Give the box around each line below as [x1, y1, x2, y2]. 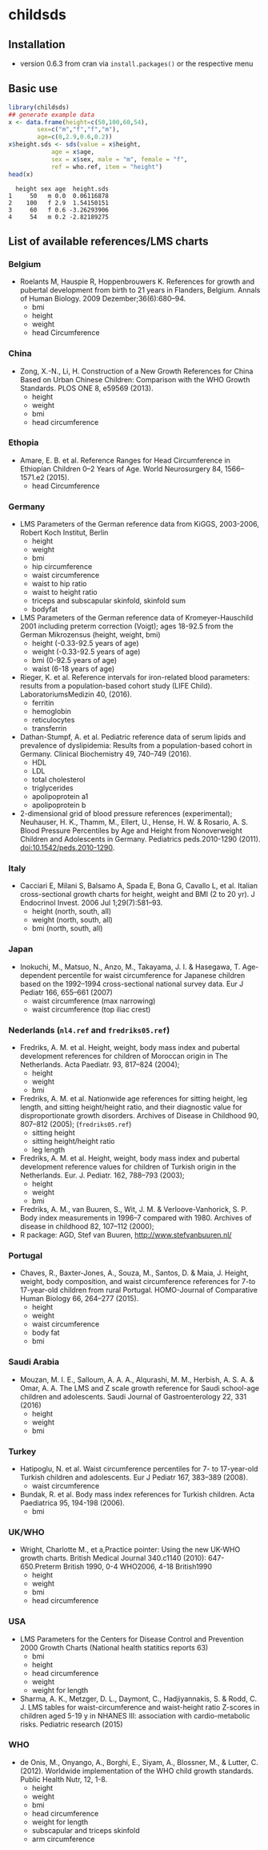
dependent [19, 970, 57, 980]
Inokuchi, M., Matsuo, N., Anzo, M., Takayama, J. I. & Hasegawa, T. [19, 962, 241, 971]
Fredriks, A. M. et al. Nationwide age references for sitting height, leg [19, 1094, 248, 1104]
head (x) [8, 170, 34, 178]
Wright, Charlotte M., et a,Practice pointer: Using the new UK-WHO [19, 1545, 241, 1554]
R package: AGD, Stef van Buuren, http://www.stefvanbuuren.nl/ [19, 1230, 232, 1240]
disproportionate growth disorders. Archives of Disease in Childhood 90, [19, 1111, 259, 1121]
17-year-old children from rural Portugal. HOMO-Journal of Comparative [19, 1285, 258, 1295]
